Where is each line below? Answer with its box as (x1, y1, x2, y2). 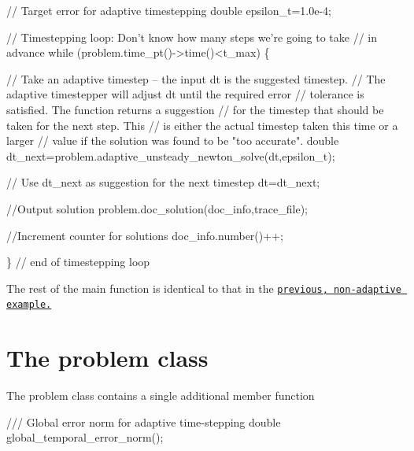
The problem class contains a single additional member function (6, 387, 315, 404)
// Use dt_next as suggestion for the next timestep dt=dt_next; (6, 174, 320, 190)
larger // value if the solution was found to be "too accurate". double (6, 132, 339, 149)
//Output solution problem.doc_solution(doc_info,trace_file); (6, 200, 308, 216)
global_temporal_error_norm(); (6, 429, 164, 445)
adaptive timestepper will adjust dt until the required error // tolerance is (6, 86, 364, 102)
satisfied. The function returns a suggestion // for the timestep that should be (6, 101, 384, 117)
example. (6, 299, 52, 311)
